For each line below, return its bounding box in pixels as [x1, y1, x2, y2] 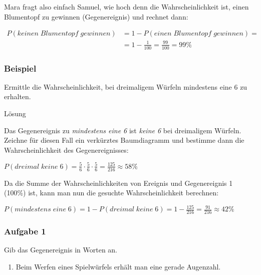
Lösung [4, 108, 26, 118]
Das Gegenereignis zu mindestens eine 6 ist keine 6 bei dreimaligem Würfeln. [4, 125, 241, 135]
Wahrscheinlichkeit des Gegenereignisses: [4, 144, 129, 155]
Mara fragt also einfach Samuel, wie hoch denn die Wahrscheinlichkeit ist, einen [4, 2, 249, 12]
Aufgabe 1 [4, 225, 46, 237]
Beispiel [4, 62, 37, 74]
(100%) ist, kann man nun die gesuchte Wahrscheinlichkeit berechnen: [4, 187, 219, 198]
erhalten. [4, 91, 31, 102]
